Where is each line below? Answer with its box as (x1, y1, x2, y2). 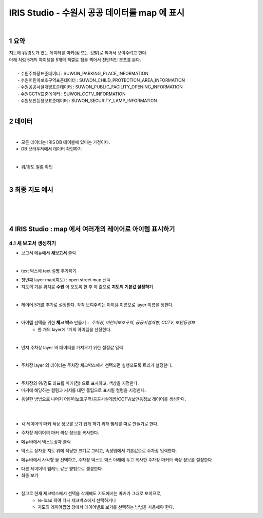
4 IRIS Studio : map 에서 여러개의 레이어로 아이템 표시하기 (9, 225, 175, 233)
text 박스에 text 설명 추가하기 (21, 268, 77, 274)
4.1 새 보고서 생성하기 (9, 240, 56, 247)
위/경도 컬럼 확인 (21, 164, 53, 170)
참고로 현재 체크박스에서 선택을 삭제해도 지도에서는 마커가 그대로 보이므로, (21, 491, 162, 497)
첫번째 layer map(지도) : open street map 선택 (21, 277, 111, 283)
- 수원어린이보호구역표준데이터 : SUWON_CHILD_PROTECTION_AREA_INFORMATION (18, 77, 185, 83)
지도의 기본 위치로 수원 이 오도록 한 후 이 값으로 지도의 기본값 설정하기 (21, 284, 153, 290)
